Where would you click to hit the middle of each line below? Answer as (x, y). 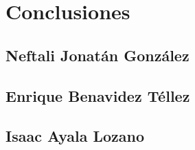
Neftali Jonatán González (97, 55)
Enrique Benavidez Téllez (98, 95)
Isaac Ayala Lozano (75, 136)
